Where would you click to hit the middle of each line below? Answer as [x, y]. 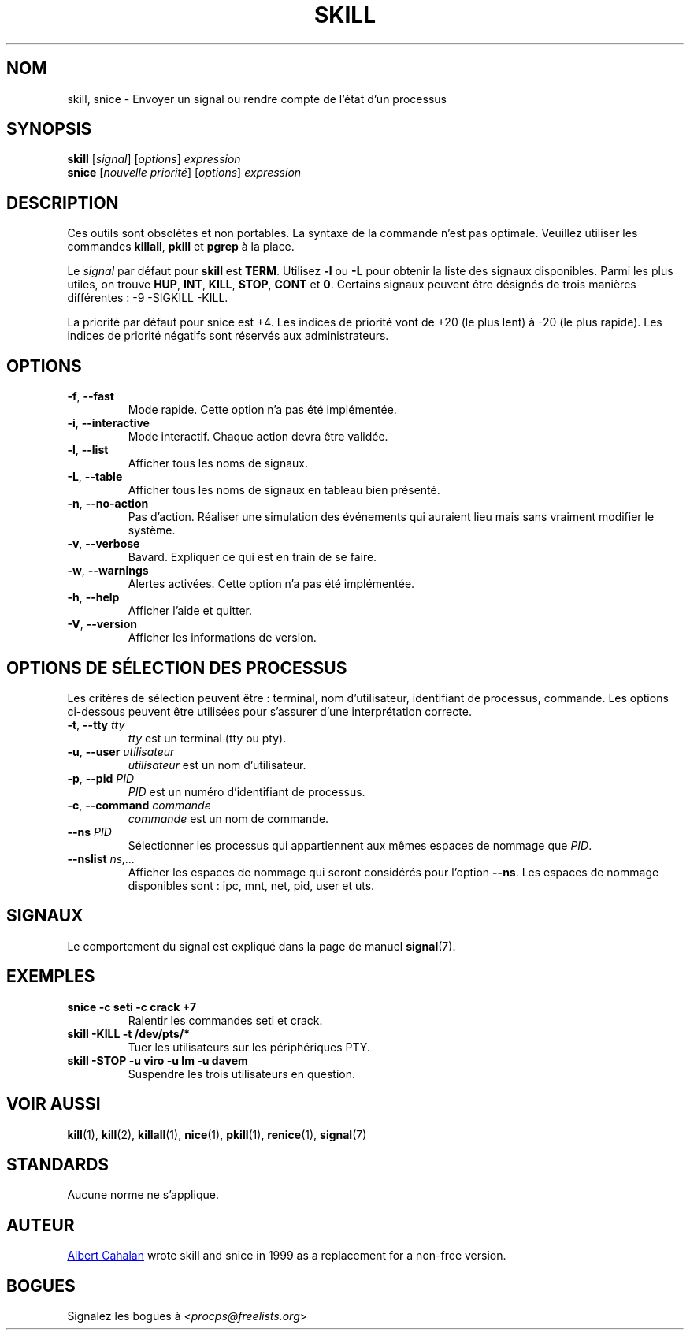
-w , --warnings [108, 571]
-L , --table [95, 477]
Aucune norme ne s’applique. [143, 1195]
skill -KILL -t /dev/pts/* [129, 1033]
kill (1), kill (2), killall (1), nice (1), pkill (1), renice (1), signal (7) [217, 1134]
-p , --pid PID [101, 778]
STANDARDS [58, 1164]
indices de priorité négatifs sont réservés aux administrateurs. [228, 336]
